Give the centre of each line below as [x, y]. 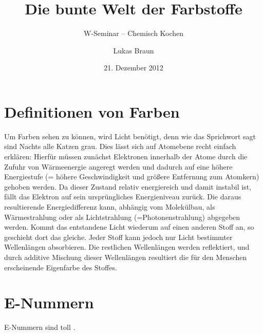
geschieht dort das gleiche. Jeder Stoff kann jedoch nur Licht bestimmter [118, 237]
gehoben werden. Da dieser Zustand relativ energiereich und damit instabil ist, [128, 186]
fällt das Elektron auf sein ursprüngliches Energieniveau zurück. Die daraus [123, 197]
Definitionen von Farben [92, 111]
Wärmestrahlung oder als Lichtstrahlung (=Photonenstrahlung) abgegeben [122, 217]
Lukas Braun [134, 50]
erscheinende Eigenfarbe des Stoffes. [61, 267]
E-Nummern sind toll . [40, 327]
